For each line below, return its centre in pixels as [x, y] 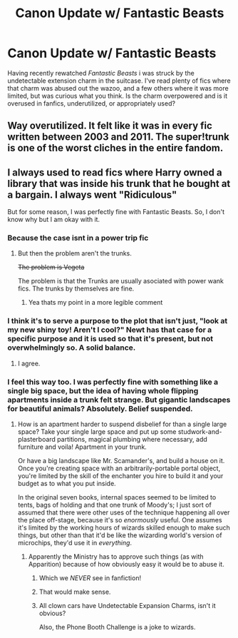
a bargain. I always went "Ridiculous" [92, 194]
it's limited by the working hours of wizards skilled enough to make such [124, 528]
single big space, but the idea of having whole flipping [103, 390]
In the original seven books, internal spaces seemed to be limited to [117, 497]
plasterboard [36, 440]
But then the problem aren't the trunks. [74, 253]
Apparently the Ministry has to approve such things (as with [116, 557]
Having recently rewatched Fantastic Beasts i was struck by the [101, 73]
